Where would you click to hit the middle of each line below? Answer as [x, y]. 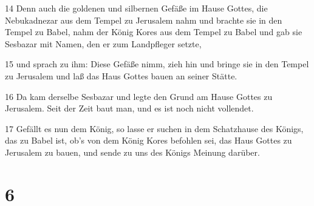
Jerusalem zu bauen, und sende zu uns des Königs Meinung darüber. [132, 152]
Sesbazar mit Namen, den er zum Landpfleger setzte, [103, 43]
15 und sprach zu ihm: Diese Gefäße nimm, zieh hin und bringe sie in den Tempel [157, 64]
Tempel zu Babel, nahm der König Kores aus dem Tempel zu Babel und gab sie [154, 32]
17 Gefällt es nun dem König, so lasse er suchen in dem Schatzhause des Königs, [154, 128]
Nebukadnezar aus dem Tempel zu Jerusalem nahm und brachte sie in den [144, 20]
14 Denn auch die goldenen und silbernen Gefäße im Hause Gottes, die [136, 8]
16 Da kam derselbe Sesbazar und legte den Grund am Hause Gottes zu [139, 96]
